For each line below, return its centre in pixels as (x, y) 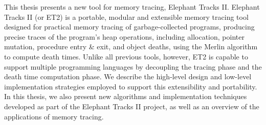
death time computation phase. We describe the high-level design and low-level (128, 76)
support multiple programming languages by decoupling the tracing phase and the (133, 66)
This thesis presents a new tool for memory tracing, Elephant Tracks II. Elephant (132, 7)
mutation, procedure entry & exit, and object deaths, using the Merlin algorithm (131, 46)
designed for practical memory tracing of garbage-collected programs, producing (129, 27)
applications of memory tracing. (54, 116)
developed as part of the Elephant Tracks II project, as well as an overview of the (132, 106)
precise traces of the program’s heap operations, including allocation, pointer (124, 36)
